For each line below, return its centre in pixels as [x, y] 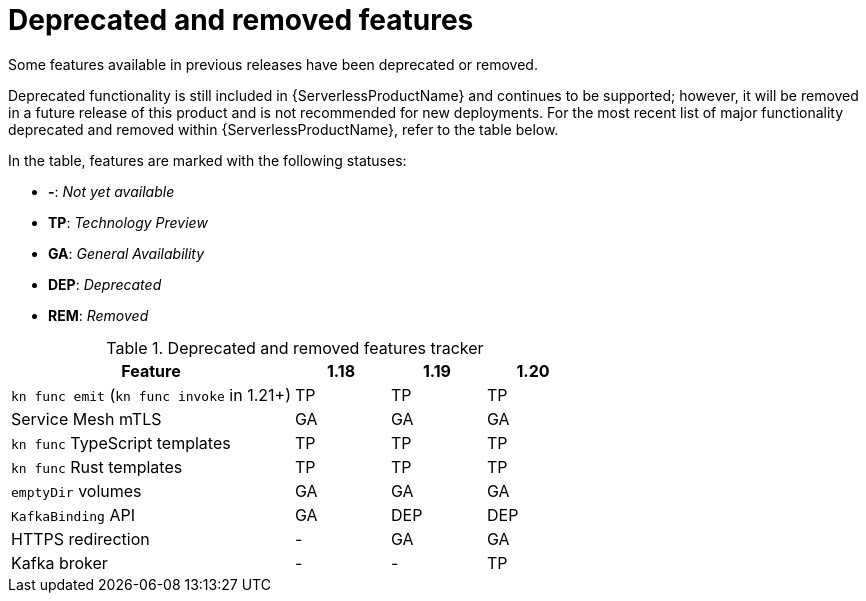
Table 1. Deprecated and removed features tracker [295, 347]
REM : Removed [98, 315]
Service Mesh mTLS [86, 418]
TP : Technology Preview [128, 222]
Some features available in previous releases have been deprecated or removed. [273, 64]
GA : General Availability [126, 253]
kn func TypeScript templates [121, 442]
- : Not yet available [111, 191]
